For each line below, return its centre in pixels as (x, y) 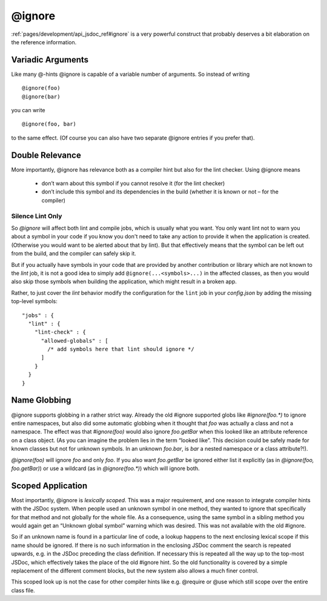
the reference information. (44, 42)
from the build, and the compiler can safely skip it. (74, 253)
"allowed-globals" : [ (74, 341)
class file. (23, 590)
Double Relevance (46, 155)
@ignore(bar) (41, 96)
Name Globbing (41, 400)
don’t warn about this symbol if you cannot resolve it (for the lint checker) (133, 183)
